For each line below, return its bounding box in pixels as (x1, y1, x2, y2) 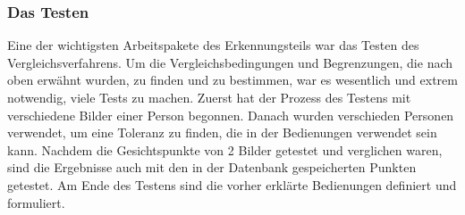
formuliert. (7, 193, 65, 211)
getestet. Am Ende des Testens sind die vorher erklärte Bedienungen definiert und (7, 175, 457, 194)
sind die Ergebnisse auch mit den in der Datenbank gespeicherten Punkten (7, 158, 417, 177)
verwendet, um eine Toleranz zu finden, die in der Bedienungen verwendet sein (7, 123, 437, 142)
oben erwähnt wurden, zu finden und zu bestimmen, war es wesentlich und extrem (7, 70, 458, 89)
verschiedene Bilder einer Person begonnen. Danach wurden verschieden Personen (7, 105, 454, 124)
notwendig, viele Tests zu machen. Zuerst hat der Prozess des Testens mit (7, 88, 411, 106)
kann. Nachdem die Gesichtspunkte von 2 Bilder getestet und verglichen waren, (7, 140, 443, 159)
